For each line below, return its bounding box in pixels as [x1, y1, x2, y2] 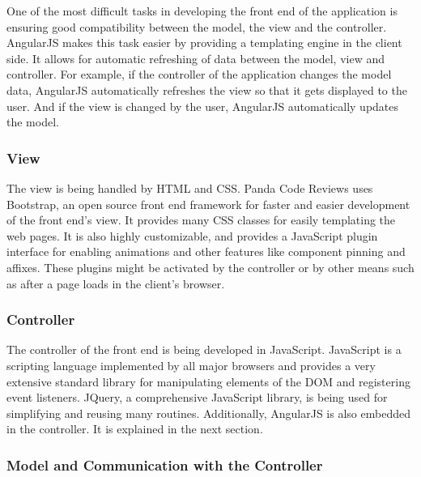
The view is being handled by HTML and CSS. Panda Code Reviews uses [6, 179, 373, 196]
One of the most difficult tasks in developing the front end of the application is [6, 2, 398, 19]
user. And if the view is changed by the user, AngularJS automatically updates [6, 97, 399, 114]
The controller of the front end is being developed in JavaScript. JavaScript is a [6, 341, 402, 358]
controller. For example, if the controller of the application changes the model [6, 66, 392, 83]
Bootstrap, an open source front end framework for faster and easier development [6, 195, 410, 212]
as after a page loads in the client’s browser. [6, 275, 225, 292]
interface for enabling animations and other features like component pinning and [6, 243, 406, 260]
